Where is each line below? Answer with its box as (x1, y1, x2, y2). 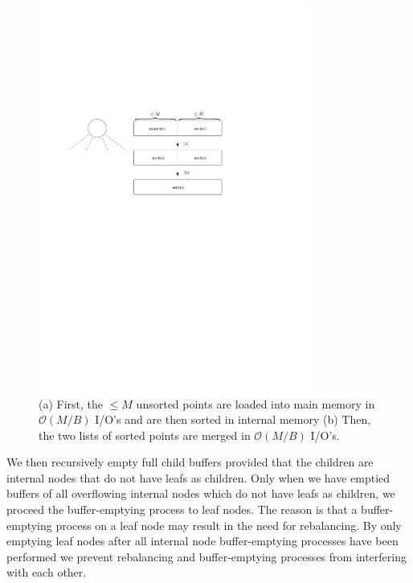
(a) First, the (39, 395, 104, 412)
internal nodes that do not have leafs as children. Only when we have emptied (6, 469, 391, 486)
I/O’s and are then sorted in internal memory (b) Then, (95, 411, 371, 428)
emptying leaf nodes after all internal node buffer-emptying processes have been (6, 532, 399, 549)
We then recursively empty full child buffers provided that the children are (6, 454, 374, 470)
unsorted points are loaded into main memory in (136, 395, 375, 412)
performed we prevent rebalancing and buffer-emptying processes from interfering (6, 548, 407, 565)
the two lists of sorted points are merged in (39, 426, 251, 443)
